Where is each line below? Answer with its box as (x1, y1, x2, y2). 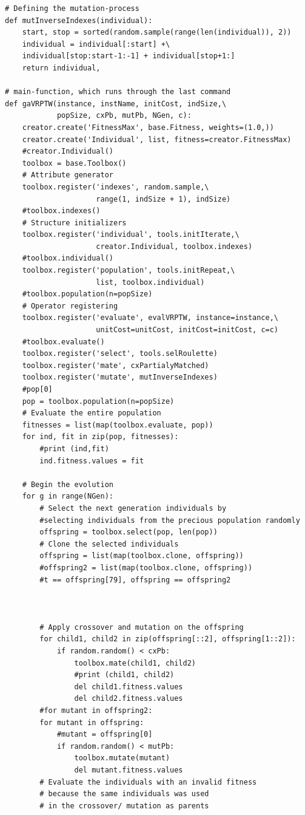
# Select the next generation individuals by (39, 503, 227, 513)
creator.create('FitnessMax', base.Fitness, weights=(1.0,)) (22, 123, 274, 132)
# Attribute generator (22, 171, 113, 180)
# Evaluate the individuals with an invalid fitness (39, 777, 257, 786)
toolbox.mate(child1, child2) (74, 658, 196, 667)
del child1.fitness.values (74, 682, 183, 691)
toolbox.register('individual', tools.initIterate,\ (22, 230, 240, 239)
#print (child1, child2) (74, 670, 175, 680)
